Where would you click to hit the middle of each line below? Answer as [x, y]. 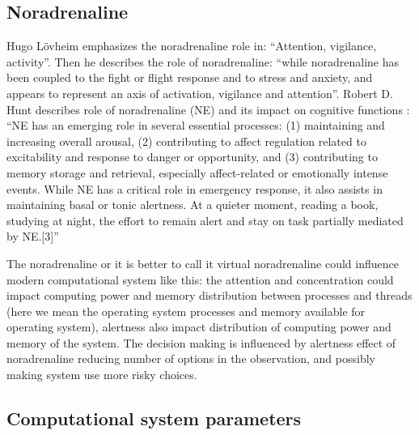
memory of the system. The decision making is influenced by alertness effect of [201, 342]
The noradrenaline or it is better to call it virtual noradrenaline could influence [203, 263]
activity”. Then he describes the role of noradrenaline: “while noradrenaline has [203, 61]
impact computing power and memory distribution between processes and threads [209, 295]
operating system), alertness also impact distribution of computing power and [199, 327]
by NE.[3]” [33, 236]
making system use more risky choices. [102, 375]
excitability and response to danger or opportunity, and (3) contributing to [192, 157]
